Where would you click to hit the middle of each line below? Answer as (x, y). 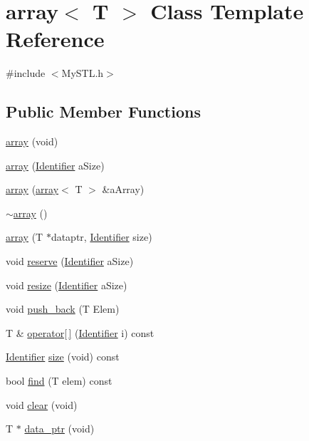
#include (26, 73)
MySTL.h (83, 73)
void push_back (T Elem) (63, 309)
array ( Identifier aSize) (55, 165)
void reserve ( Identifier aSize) (70, 261)
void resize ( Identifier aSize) (67, 285)
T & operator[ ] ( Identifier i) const (80, 332)
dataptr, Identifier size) (101, 237)
